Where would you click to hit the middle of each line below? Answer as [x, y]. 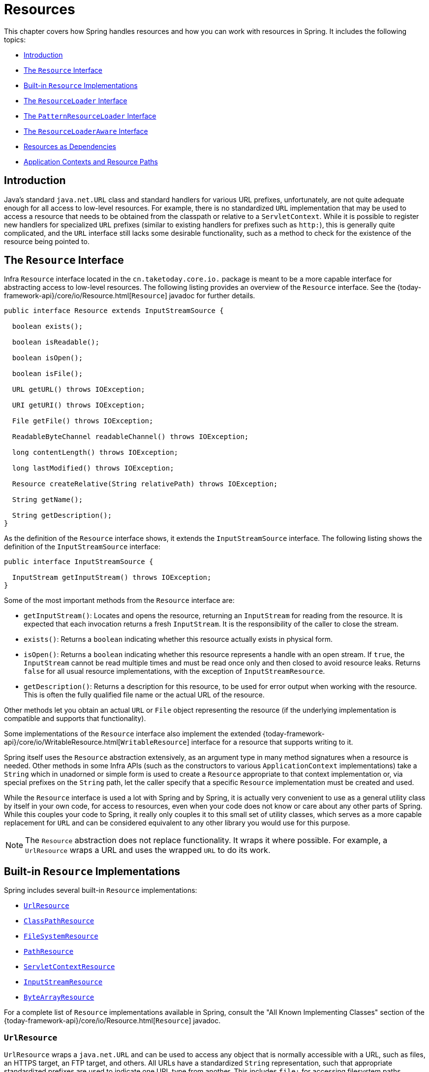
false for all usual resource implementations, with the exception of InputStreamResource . [174, 671]
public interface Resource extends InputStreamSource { [114, 311]
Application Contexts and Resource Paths [91, 161]
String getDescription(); [62, 516]
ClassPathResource [59, 921]
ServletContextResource [69, 967]
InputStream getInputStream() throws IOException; [112, 578]
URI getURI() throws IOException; [78, 405]
